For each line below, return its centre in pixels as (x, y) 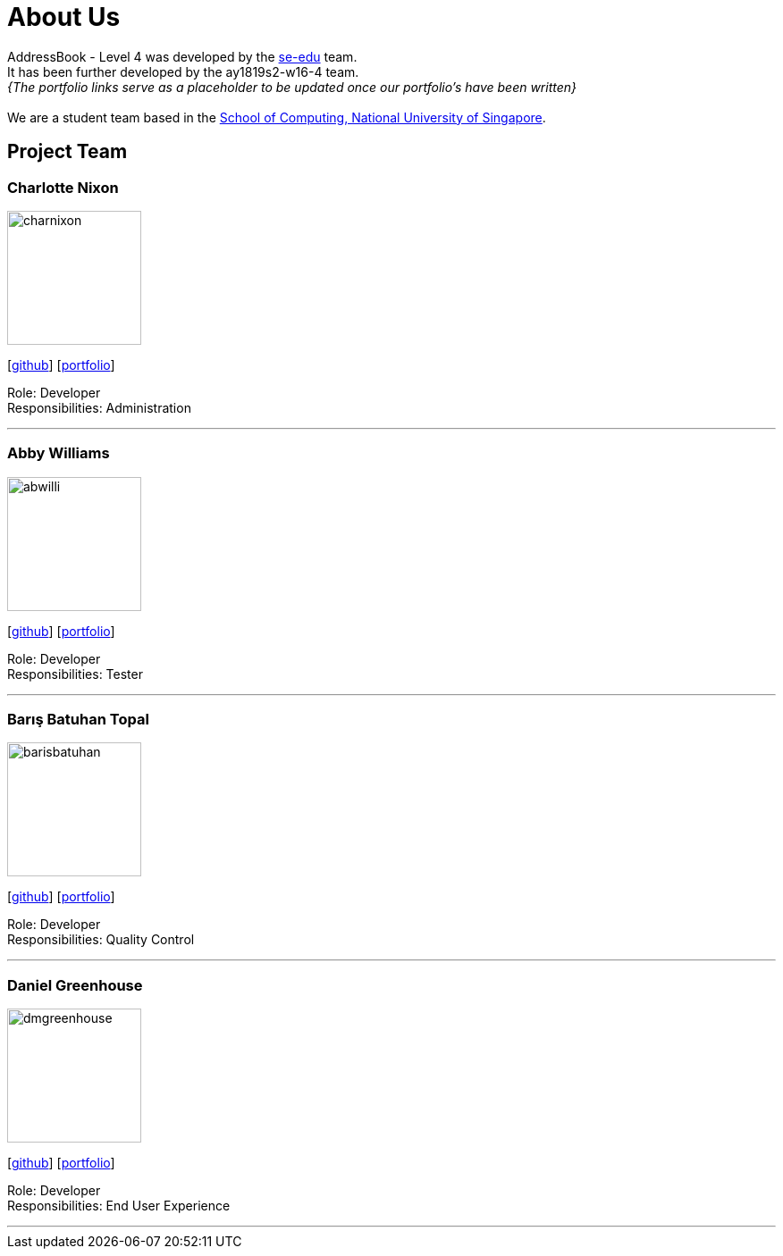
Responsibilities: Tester (75, 674)
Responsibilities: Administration (99, 407)
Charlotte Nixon (63, 187)
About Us (64, 17)
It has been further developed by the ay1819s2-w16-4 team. (183, 71)
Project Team (67, 152)
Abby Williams (59, 453)
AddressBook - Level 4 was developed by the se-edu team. (182, 56)
